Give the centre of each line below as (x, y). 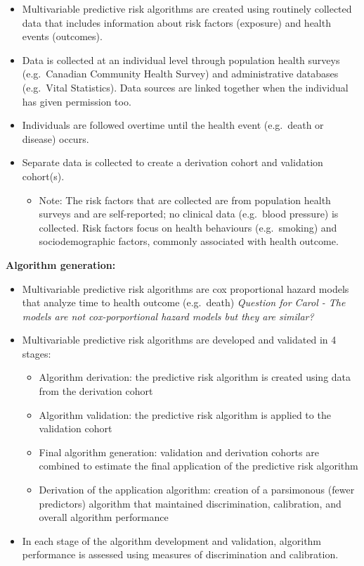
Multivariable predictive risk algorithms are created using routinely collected (187, 8)
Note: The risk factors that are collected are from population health (185, 200)
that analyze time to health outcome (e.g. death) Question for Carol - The (184, 302)
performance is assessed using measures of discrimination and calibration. (180, 554)
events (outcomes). (62, 36)
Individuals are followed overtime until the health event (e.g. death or (173, 125)
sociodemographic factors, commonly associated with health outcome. (189, 241)
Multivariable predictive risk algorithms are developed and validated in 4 (179, 340)
